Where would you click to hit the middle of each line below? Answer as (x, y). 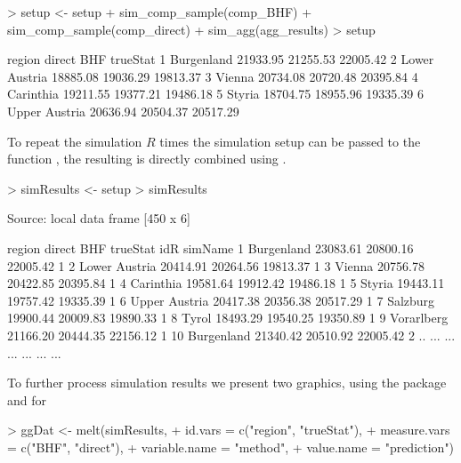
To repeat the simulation (75, 141)
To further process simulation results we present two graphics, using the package (227, 383)
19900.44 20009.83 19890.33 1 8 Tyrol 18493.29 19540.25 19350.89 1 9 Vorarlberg (228, 318)
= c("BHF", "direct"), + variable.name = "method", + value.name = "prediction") (231, 447)
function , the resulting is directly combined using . (147, 159)
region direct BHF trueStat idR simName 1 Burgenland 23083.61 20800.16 (210, 247)
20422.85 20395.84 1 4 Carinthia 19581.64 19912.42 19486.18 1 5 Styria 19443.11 (226, 283)
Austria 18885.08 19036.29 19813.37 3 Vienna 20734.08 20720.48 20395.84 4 (213, 76)
